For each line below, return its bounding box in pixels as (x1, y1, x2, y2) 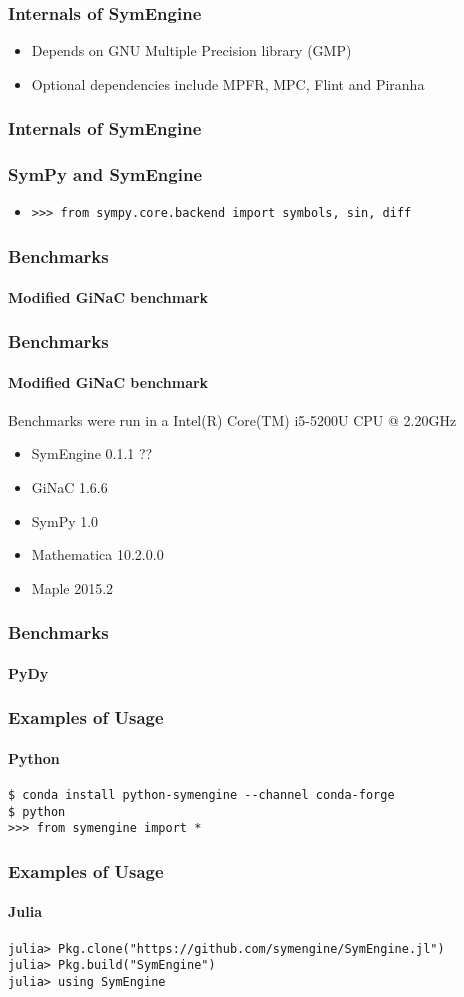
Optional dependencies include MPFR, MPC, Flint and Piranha (31, 73, 425, 94)
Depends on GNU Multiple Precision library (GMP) (31, 40, 352, 61)
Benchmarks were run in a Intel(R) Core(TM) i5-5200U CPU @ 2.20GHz (8, 409, 457, 430)
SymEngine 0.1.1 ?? (31, 443, 153, 464)
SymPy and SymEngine (8, 162, 203, 187)
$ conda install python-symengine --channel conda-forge (8, 788, 395, 803)
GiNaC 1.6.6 (31, 476, 108, 497)
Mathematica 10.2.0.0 (31, 544, 164, 565)
